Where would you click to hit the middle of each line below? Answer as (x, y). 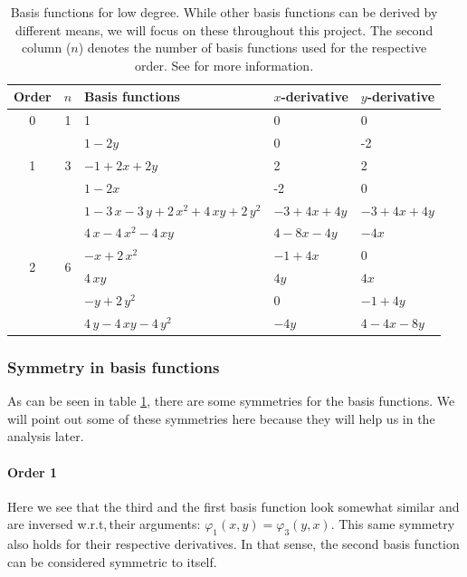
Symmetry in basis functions (114, 366)
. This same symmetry (393, 524)
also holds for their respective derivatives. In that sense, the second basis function (233, 544)
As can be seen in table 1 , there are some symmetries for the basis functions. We (231, 401)
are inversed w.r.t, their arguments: (104, 524)
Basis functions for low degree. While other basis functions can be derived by (224, 12)
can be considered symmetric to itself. (112, 561)
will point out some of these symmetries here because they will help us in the (221, 418)
